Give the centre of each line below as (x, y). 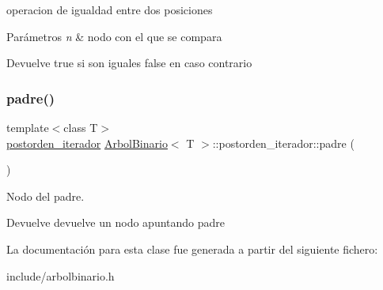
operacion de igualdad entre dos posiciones (110, 9)
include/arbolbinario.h (61, 275)
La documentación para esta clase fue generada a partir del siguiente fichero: (192, 249)
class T (81, 127)
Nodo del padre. (46, 196)
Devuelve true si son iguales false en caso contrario (129, 63)
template (28, 127)
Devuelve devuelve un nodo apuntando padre (116, 222)
